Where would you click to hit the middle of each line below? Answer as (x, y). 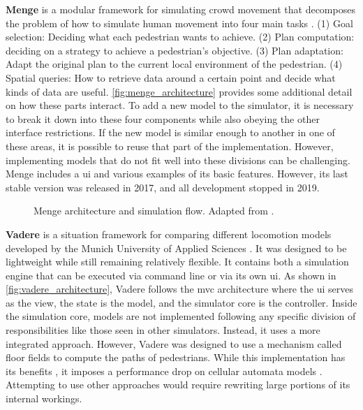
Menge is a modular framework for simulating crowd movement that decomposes (180, 9)
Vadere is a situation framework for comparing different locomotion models (169, 234)
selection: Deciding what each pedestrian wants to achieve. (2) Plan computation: (180, 37)
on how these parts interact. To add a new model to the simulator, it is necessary (180, 105)
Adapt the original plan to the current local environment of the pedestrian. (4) (174, 64)
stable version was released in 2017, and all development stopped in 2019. (163, 187)
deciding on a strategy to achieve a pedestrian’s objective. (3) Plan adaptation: (175, 50)
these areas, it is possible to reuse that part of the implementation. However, (170, 146)
